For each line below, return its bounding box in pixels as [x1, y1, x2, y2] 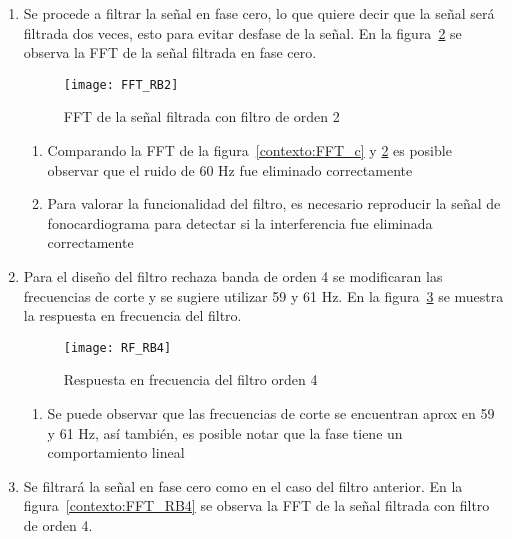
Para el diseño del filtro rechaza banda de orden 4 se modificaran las [23, 266, 443, 286]
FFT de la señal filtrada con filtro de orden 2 [63, 106, 340, 127]
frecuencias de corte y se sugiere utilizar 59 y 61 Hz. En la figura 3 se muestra [23, 285, 504, 306]
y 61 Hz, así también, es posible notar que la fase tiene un [47, 422, 403, 443]
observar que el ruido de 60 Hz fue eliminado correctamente [47, 159, 413, 180]
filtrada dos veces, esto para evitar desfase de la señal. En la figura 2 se [23, 22, 462, 43]
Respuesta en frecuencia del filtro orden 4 [63, 369, 318, 390]
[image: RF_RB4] [63, 340, 172, 355]
